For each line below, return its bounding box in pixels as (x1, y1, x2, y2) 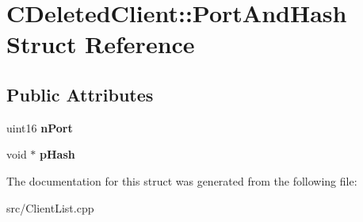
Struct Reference (6, 28, 195, 60)
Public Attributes (6, 82, 154, 106)
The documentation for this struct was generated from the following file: (6, 172, 357, 189)
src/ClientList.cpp (6, 199, 94, 216)
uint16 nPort (6, 119, 73, 136)
